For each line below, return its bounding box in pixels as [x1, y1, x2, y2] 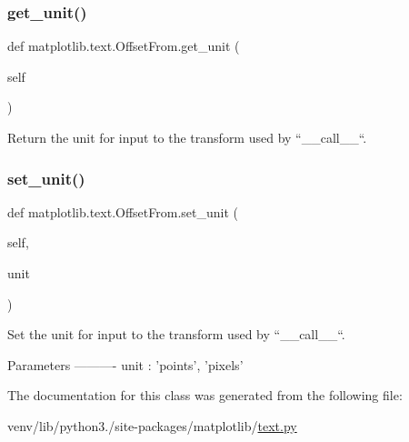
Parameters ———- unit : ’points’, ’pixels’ [7, 355, 244, 374]
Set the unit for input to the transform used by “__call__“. [7, 325, 345, 344]
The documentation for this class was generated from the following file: [7, 386, 403, 405]
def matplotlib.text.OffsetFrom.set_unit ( [7, 202, 238, 221]
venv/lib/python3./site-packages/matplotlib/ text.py [7, 416, 297, 435]
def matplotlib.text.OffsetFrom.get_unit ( [7, 36, 240, 55]
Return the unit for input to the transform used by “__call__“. [7, 128, 367, 146]
